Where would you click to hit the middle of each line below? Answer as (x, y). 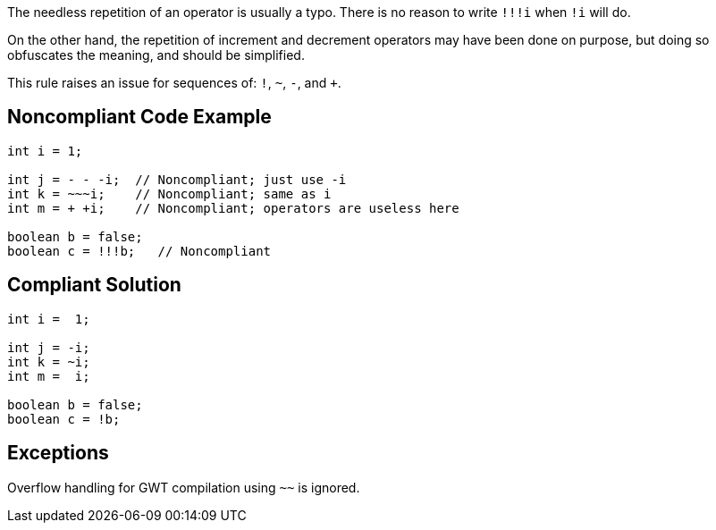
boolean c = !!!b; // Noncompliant (139, 251)
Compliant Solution (94, 285)
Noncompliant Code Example (139, 117)
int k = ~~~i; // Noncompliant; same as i (169, 193)
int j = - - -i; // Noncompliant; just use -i (177, 179)
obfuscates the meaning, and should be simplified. (156, 55)
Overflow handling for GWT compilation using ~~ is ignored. (184, 487)
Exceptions (58, 453)
